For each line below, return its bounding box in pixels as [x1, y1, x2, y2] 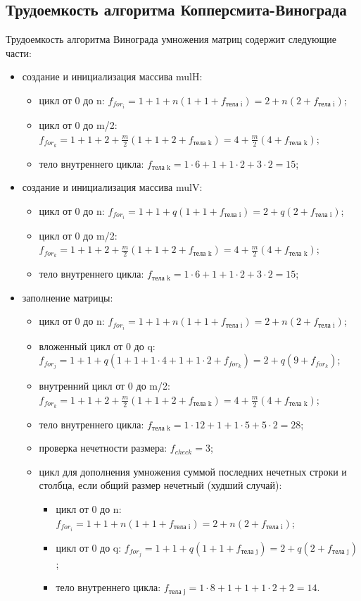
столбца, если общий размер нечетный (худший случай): [39, 478, 282, 492]
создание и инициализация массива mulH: [22, 69, 203, 84]
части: [6, 45, 32, 60]
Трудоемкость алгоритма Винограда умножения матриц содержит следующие [6, 32, 336, 47]
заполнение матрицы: [22, 290, 113, 304]
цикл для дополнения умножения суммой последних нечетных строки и [39, 464, 347, 478]
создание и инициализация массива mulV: [22, 180, 203, 194]
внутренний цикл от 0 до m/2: [39, 378, 170, 393]
